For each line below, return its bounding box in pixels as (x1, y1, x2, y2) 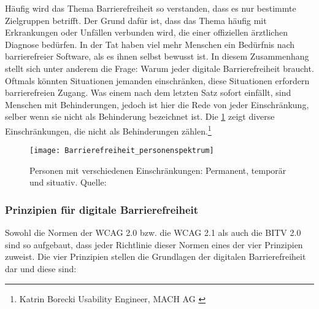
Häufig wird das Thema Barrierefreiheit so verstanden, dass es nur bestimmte (5, 2, 296, 14)
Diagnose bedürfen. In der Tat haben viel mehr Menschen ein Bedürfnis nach (5, 37, 295, 50)
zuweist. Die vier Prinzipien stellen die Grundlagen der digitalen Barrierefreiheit (5, 250, 306, 263)
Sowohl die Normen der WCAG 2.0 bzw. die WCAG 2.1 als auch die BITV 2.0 (5, 226, 301, 239)
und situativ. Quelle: (29, 176, 107, 189)
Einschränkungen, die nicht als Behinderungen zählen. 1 (5, 122, 212, 137)
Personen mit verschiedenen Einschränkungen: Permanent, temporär (29, 163, 286, 176)
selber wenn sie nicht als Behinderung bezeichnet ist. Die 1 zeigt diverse (5, 110, 275, 123)
